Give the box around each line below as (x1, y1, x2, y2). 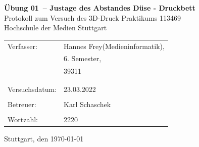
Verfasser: (8, 40, 37, 51)
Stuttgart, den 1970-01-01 (4, 133, 84, 143)
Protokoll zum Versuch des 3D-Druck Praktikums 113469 (4, 12, 181, 23)
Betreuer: (8, 99, 36, 109)
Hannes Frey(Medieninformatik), (64, 40, 165, 51)
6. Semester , (64, 53, 102, 64)
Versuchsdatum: (8, 83, 57, 94)
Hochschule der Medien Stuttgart (4, 22, 107, 33)
